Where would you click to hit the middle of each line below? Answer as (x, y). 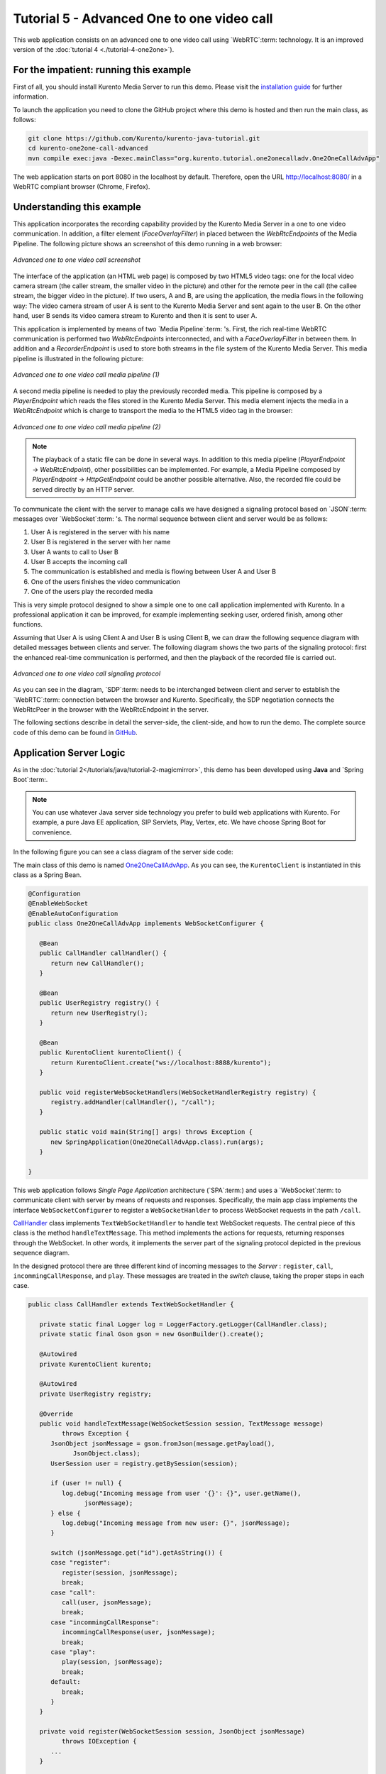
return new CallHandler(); (98, 963)
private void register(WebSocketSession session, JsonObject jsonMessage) (172, 1732)
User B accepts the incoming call (79, 562)
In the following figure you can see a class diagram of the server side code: (123, 852)
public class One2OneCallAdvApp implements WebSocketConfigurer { (146, 924)
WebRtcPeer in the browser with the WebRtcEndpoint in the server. (111, 710)
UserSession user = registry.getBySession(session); (144, 1463)
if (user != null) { (86, 1483)
